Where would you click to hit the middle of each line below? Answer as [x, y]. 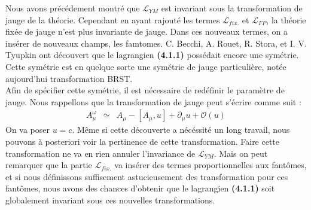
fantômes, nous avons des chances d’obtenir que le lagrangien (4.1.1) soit [140, 188]
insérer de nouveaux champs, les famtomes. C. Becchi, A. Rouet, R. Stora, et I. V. [156, 43]
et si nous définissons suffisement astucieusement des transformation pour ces [147, 176]
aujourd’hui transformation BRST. [69, 78]
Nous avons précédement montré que [73, 8]
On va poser [28, 130]
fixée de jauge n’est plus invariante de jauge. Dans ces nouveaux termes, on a [147, 31]
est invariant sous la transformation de [232, 8]
